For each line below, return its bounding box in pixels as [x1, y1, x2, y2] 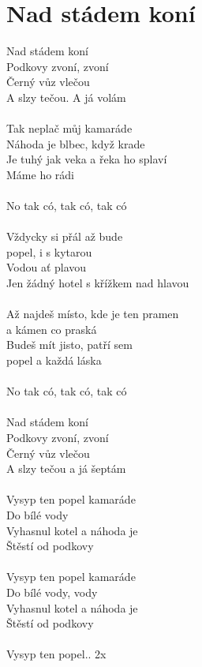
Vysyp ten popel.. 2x [6, 646, 107, 662]
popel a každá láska [6, 352, 102, 368]
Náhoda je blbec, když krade [6, 135, 145, 152]
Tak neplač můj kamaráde [6, 120, 133, 137]
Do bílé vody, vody [6, 583, 98, 600]
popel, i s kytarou [6, 243, 92, 260]
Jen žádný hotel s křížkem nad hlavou [6, 275, 189, 291]
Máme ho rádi [6, 166, 74, 182]
